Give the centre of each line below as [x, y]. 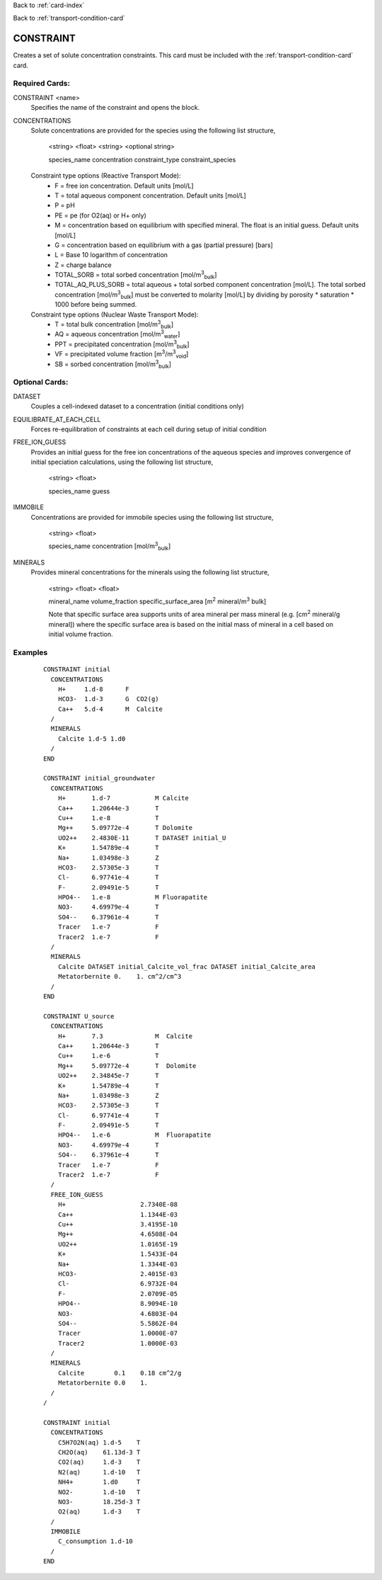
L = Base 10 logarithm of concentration [111, 255]
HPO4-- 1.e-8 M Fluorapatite [133, 897]
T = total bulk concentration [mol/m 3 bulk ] [114, 324]
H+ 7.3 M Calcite [125, 1036]
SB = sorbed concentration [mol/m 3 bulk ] [113, 364]
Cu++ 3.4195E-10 [118, 1224]
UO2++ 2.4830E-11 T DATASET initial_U [142, 838]
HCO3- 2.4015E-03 [118, 1274]
